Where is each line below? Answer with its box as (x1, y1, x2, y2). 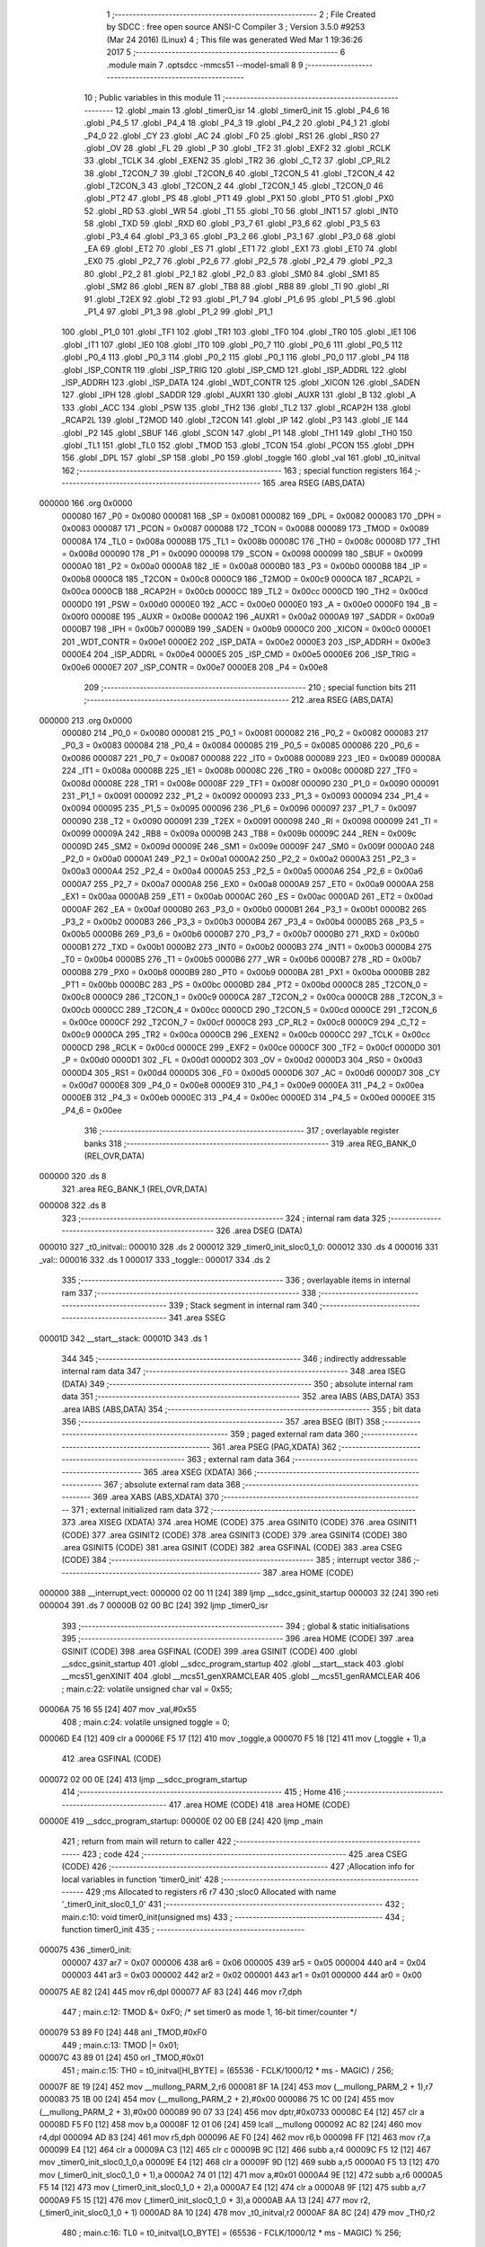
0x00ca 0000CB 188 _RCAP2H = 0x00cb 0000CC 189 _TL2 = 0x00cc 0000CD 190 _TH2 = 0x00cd (61, 586, 428, 597)
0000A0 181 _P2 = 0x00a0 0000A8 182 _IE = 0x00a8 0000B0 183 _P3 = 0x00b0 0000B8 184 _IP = (61, 561, 428, 572)
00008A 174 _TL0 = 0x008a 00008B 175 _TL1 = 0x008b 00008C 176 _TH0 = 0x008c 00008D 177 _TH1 (61, 536, 440, 546)
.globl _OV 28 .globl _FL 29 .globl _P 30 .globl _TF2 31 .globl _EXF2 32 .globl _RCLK (84, 142, 391, 153)
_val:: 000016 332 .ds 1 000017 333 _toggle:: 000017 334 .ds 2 (39, 1254, 271, 1265)
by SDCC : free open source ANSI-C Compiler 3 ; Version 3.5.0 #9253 (106, 22, 366, 32)
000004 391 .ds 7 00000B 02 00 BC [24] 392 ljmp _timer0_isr (39, 1600, 269, 1611)
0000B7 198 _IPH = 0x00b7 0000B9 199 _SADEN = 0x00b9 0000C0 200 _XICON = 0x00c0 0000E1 (61, 624, 431, 635)
